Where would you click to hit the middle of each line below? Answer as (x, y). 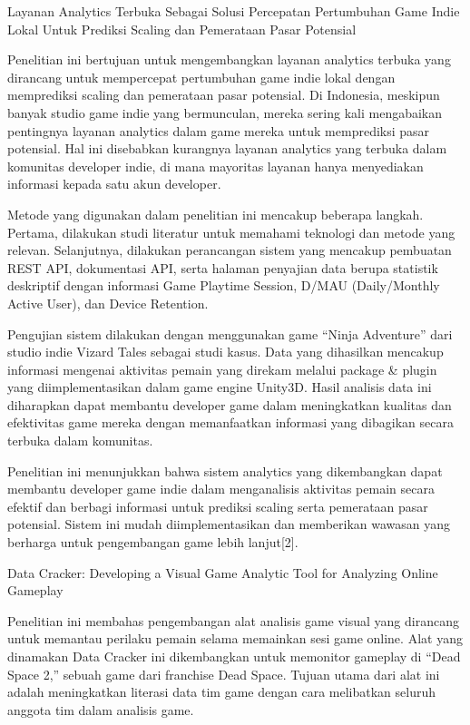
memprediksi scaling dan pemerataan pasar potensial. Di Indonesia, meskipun (224, 95)
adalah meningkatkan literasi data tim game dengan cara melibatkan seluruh (222, 692)
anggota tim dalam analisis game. (101, 709)
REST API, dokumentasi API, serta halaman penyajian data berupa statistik (223, 267)
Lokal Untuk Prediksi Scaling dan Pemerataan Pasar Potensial (182, 29)
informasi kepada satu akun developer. (114, 184)
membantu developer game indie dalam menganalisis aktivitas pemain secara (221, 489)
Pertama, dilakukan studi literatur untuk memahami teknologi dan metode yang (231, 232)
